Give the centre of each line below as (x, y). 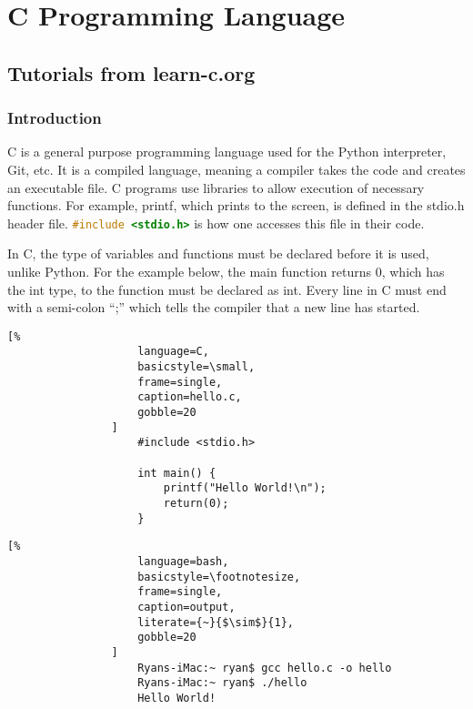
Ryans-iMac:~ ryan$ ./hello (222, 683)
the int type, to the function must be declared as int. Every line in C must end (227, 289)
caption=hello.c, (190, 397)
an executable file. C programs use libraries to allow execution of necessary (216, 187)
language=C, (173, 352)
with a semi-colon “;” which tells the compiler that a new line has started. (214, 307)
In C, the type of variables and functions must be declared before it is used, (218, 253)
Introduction (55, 118)
